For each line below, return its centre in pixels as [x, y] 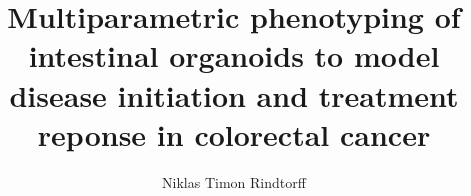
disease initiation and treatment [234, 94]
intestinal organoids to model [234, 55]
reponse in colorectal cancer [234, 133]
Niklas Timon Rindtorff [234, 181]
